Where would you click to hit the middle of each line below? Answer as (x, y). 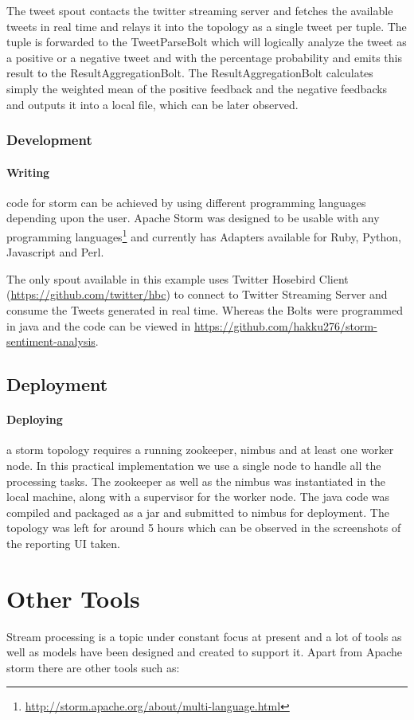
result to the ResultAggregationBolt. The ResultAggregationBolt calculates (190, 73)
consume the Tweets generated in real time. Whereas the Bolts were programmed (205, 310)
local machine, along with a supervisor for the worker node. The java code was (198, 497)
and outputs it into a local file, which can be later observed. (152, 104)
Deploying (35, 419)
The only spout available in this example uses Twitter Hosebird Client (178, 278)
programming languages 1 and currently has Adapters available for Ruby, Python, (204, 235)
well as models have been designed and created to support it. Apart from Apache (205, 652)
